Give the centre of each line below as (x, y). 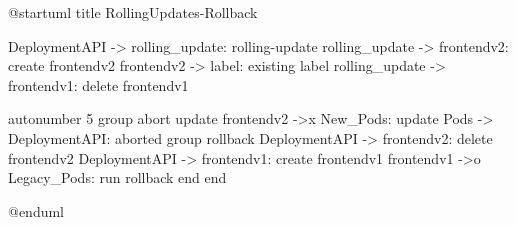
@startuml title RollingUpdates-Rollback (133, 12)
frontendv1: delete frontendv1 (98, 84)
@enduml (36, 210)
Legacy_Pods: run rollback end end (117, 177)
